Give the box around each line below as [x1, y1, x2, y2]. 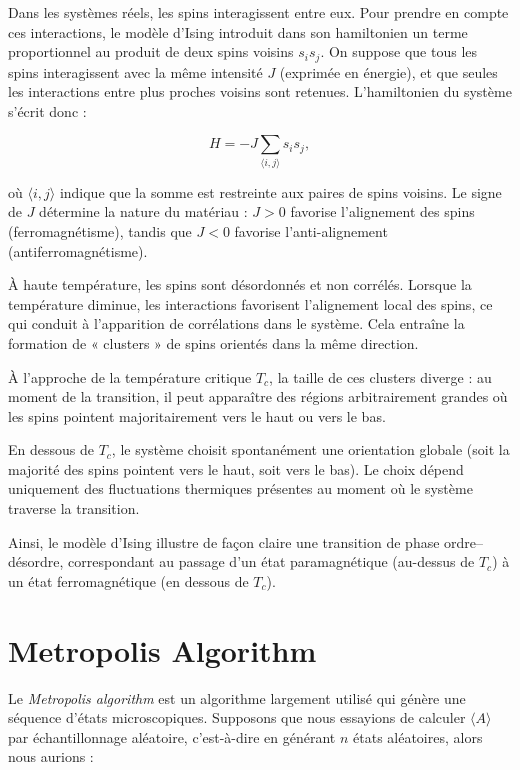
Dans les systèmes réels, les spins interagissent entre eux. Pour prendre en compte [8, 2, 509, 22]
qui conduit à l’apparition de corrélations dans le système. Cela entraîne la [8, 313, 465, 334]
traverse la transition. [8, 498, 140, 519]
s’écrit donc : [8, 100, 87, 121]
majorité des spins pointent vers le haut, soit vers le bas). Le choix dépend [8, 458, 464, 479]
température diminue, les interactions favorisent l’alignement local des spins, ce [8, 293, 493, 314]
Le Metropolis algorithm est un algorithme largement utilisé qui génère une [8, 687, 466, 708]
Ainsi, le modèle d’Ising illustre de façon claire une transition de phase [8, 531, 440, 552]
